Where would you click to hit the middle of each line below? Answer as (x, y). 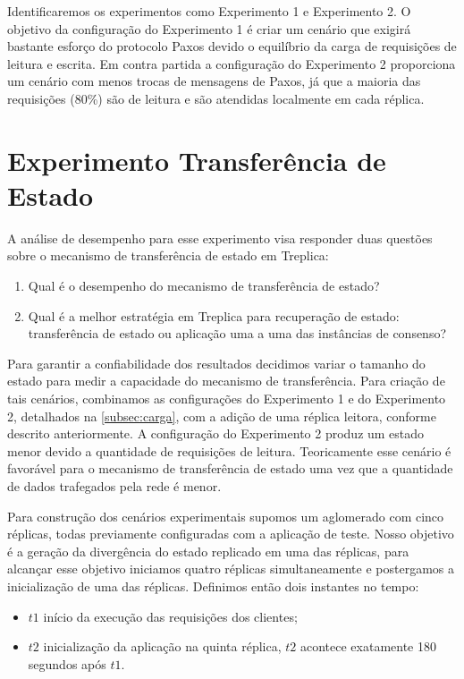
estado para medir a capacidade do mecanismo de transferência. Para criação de (226, 381)
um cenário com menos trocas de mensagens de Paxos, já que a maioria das (214, 81)
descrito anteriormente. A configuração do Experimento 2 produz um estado (216, 433)
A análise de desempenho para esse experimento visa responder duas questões (220, 238)
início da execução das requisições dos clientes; (170, 616)
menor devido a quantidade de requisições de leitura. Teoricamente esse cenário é (229, 450)
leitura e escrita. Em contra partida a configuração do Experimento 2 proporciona (232, 63)
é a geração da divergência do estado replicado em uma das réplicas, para (208, 551)
